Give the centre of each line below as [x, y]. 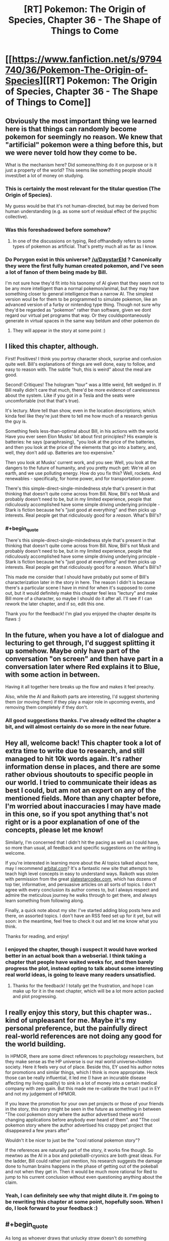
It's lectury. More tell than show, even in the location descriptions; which [80, 410]
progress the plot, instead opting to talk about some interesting [84, 968]
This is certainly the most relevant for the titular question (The [83, 188]
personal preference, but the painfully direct [76, 1028]
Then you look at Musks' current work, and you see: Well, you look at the [81, 462]
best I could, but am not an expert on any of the [81, 791]
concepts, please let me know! [54, 830]
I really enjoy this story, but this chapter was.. [78, 1012]
